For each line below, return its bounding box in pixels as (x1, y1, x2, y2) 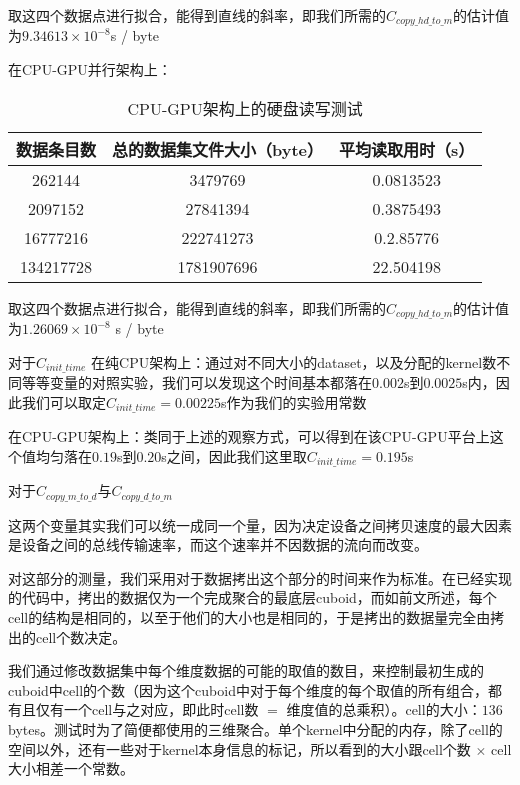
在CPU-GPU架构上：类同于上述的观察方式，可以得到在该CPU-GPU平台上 (8, 426, 490, 447)
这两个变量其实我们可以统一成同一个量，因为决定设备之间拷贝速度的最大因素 (8, 514, 512, 535)
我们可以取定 (21, 391, 106, 412)
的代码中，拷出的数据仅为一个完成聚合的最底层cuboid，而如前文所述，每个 (8, 587, 497, 608)
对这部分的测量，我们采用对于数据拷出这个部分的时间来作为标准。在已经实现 (8, 567, 512, 588)
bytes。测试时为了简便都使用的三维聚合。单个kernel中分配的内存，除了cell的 (8, 719, 503, 740)
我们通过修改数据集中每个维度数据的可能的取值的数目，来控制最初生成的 (8, 660, 484, 681)
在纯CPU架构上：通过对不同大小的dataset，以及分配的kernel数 (91, 351, 497, 372)
